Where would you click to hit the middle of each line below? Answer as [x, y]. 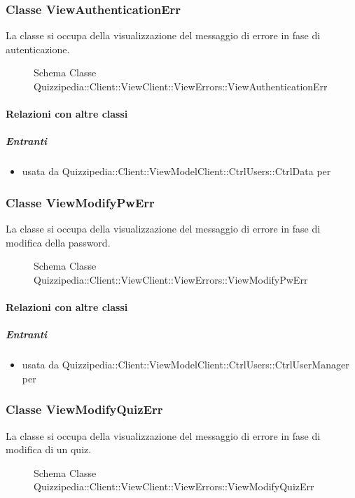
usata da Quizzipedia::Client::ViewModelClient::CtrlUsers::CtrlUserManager [186, 365]
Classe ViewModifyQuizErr [84, 409]
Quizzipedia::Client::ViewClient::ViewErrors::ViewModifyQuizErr [174, 486]
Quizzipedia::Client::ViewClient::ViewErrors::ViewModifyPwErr [171, 279]
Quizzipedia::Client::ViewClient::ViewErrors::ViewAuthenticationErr [181, 86]
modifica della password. [58, 242]
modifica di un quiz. [49, 449]
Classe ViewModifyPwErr [80, 202]
